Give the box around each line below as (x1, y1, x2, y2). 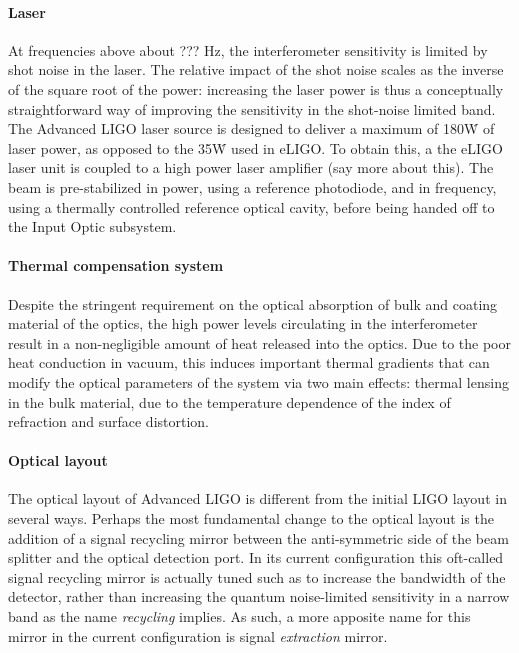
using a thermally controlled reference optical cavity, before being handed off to (8, 196, 495, 217)
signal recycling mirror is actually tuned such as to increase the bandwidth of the (8, 566, 506, 587)
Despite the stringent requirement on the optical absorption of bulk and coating (8, 293, 498, 314)
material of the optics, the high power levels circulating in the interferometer (8, 313, 478, 334)
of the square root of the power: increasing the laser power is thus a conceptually (8, 78, 504, 99)
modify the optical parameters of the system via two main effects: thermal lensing (8, 371, 509, 392)
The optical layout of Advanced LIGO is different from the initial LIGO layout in (8, 488, 507, 509)
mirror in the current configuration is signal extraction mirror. (8, 625, 388, 646)
